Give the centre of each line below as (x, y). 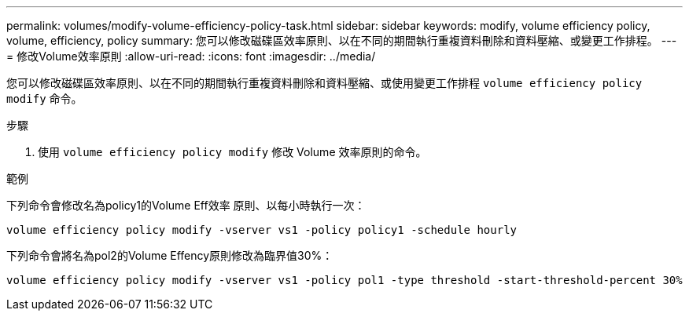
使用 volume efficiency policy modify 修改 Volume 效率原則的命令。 (232, 152)
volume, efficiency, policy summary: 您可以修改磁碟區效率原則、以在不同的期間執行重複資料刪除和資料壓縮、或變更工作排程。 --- (342, 40)
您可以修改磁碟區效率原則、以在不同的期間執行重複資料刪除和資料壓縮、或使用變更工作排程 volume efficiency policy (324, 83)
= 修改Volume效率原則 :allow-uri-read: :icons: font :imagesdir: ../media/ (191, 56)
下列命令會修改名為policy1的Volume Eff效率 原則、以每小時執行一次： (186, 205)
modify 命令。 (44, 98)
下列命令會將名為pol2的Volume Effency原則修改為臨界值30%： (170, 255)
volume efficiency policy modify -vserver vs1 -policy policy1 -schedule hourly (262, 230)
